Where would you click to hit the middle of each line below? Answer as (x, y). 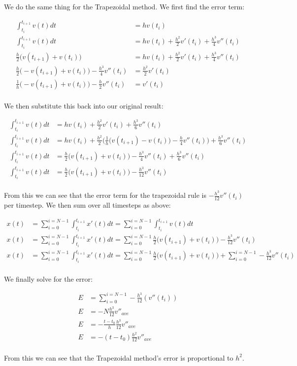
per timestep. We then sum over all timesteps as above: (87, 205)
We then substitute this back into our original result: (84, 105)
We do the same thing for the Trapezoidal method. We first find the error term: (124, 6)
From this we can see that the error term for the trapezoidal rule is (105, 195)
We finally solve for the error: (48, 278)
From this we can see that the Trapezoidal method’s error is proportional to (119, 357)
